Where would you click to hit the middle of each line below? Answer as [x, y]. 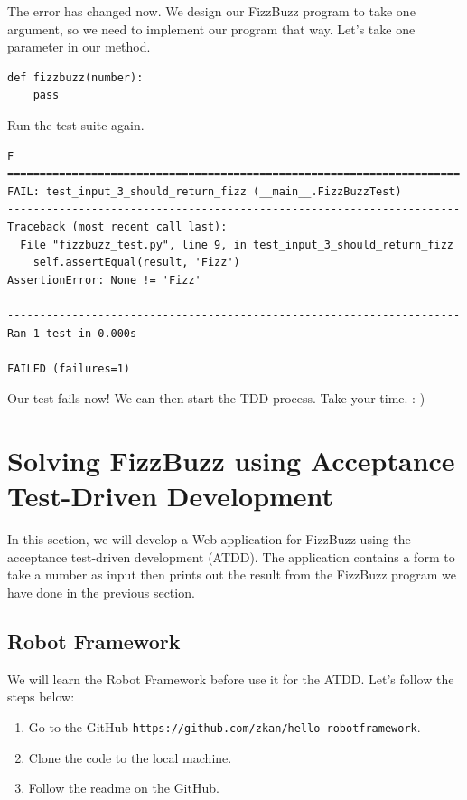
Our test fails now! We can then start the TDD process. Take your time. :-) [216, 398]
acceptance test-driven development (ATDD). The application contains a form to [231, 556]
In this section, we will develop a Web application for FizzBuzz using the [209, 539]
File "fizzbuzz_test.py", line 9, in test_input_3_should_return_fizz [237, 245]
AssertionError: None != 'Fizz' [104, 280]
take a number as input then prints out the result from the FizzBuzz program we [232, 574]
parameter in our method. [79, 47]
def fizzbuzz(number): [75, 77]
